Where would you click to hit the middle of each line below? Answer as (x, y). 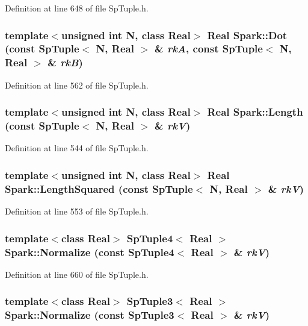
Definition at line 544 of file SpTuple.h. (77, 148)
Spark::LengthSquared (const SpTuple (99, 188)
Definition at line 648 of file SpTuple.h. (77, 8)
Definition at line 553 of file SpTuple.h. (77, 211)
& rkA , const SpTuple (209, 49)
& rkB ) (65, 62)
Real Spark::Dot (247, 35)
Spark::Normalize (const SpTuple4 (90, 252)
